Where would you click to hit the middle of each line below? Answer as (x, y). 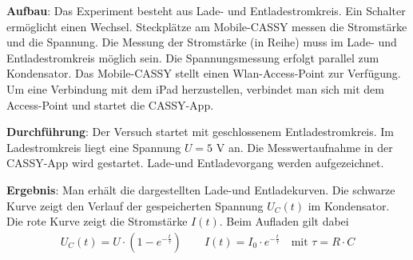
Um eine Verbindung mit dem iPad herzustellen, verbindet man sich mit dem (195, 88)
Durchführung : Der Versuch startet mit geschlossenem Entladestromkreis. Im (201, 132)
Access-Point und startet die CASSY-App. (110, 104)
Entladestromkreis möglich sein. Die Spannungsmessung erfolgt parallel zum (193, 57)
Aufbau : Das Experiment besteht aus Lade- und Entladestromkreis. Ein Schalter (206, 10)
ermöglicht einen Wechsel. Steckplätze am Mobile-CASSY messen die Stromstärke (207, 26)
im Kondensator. (349, 205)
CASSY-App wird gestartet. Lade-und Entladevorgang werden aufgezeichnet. (195, 163)
